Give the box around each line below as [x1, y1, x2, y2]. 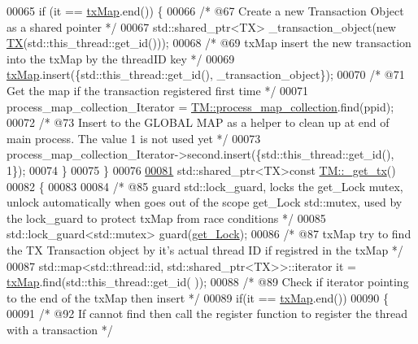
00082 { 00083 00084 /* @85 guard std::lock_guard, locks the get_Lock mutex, [7, 177, 403, 194]
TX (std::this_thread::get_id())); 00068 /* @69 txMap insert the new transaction [7, 34, 411, 51]
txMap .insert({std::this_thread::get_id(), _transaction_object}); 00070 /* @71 [7, 66, 405, 83]
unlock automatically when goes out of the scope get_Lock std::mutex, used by [7, 194, 403, 211]
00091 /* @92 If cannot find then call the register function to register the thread [7, 305, 408, 322]
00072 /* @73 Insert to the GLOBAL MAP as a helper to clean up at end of [7, 114, 390, 131]
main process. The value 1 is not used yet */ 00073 [7, 129, 261, 146]
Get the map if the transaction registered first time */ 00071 [7, 81, 309, 98]
